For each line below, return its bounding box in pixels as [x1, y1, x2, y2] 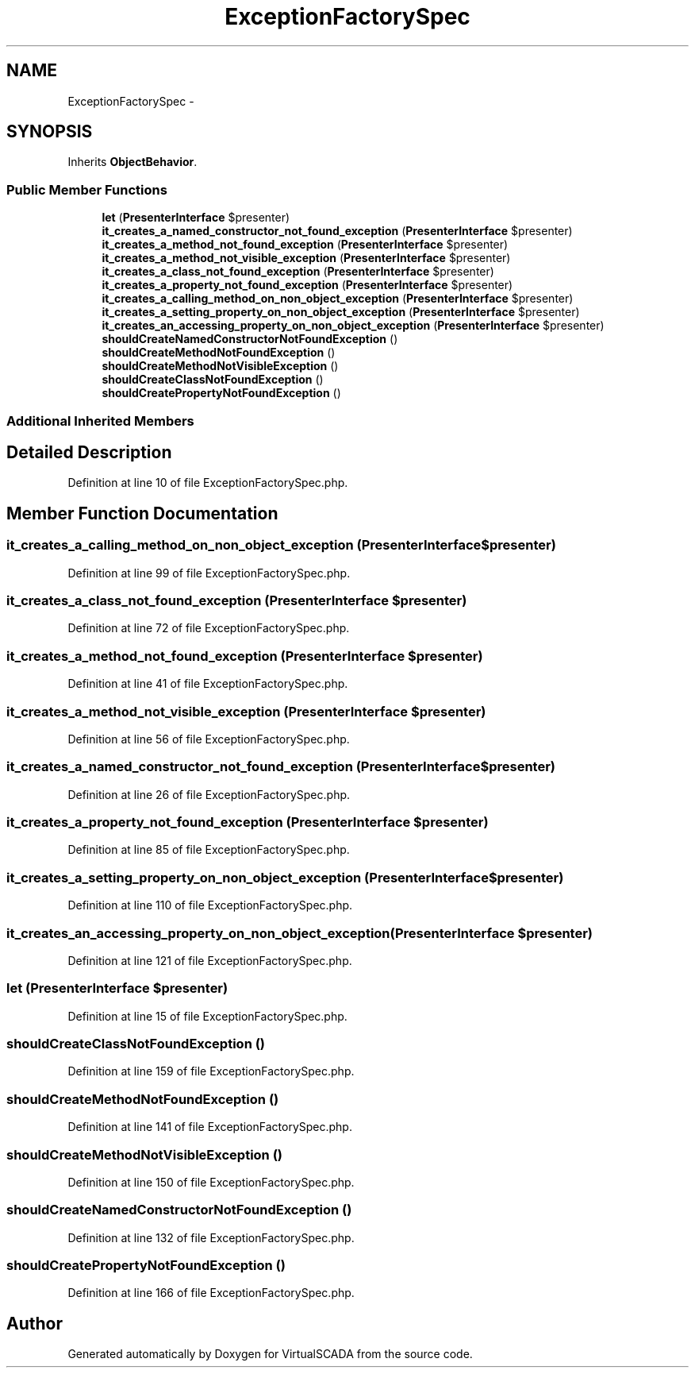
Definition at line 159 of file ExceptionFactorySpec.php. [67, 1064, 355, 1079]
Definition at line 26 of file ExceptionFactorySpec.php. [67, 787, 351, 801]
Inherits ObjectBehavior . [67, 155, 198, 169]
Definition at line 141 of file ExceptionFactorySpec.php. [67, 1120, 352, 1134]
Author [6, 1313, 63, 1333]
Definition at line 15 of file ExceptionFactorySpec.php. [67, 1009, 347, 1023]
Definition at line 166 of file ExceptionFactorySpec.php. [67, 1286, 355, 1300]
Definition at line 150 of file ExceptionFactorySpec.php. [67, 1175, 355, 1189]
